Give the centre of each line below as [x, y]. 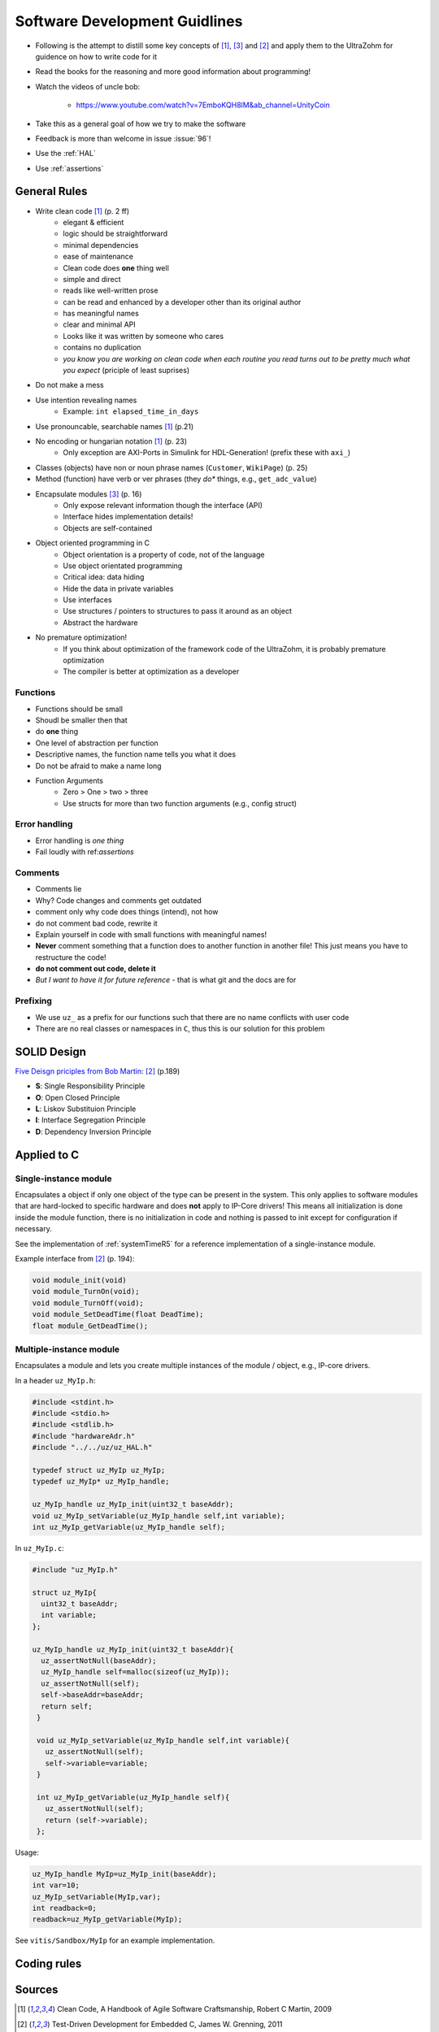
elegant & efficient [93, 222]
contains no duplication [102, 347]
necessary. [34, 1229]
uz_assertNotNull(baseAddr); [99, 1661]
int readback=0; [65, 1908]
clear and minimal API [99, 324]
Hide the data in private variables [118, 588]
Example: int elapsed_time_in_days [131, 411]
